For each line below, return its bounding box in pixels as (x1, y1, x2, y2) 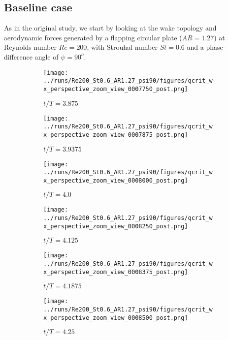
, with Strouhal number (87, 42, 158, 52)
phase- (206, 42, 226, 52)
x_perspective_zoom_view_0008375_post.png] (43, 268, 188, 276)
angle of (34, 51, 59, 62)
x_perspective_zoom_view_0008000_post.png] (43, 177, 188, 184)
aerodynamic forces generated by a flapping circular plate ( (4, 32, 182, 42)
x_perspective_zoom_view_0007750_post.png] (43, 85, 188, 93)
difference (4, 51, 33, 62)
